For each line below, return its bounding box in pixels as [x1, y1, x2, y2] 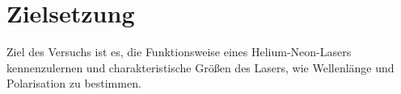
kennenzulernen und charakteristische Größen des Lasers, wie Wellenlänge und [6, 59, 395, 76]
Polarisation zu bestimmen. [6, 75, 141, 92]
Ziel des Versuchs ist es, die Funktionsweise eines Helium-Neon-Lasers [6, 43, 352, 60]
